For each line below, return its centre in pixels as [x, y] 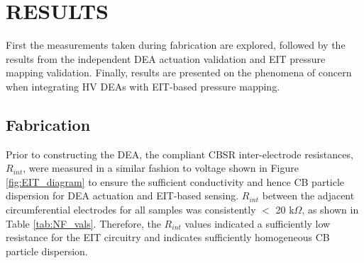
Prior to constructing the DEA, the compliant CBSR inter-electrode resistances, [180, 154]
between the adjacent [308, 195]
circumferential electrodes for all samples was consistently [131, 210]
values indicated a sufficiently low [258, 223]
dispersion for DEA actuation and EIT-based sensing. [122, 195]
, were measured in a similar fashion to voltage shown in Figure [161, 168]
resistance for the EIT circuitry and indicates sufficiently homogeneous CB [168, 237]
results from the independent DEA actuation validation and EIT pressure [166, 58]
